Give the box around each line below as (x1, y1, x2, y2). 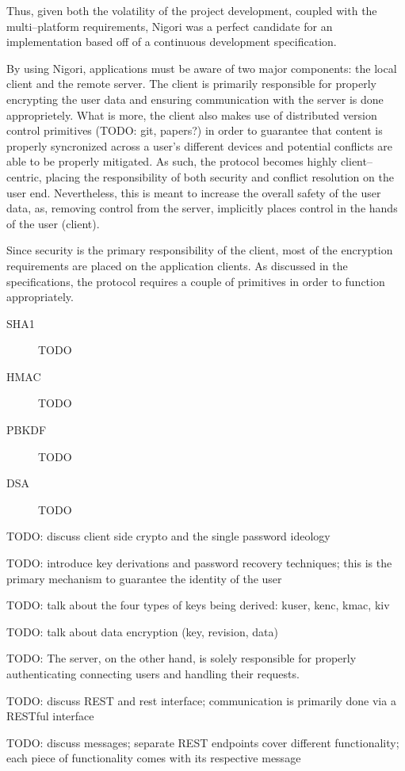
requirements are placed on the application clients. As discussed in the (6, 257, 348, 273)
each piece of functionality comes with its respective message (6, 750, 301, 766)
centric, (6, 168, 42, 185)
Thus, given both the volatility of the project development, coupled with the (6, 2, 377, 18)
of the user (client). (6, 215, 100, 231)
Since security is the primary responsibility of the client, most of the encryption (6, 242, 393, 258)
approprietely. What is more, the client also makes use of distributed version (6, 106, 377, 123)
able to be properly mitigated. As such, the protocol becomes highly (6, 153, 338, 170)
